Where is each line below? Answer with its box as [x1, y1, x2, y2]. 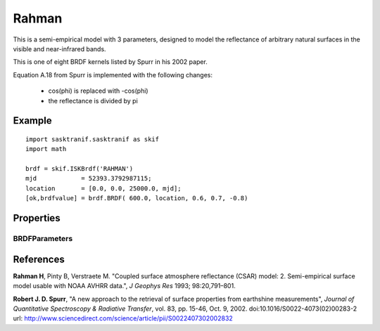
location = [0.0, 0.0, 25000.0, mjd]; [25, 184, 182, 193]
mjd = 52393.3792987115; [25, 174, 152, 183]
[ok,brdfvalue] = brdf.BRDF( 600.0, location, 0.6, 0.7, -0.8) [25, 194, 248, 202]
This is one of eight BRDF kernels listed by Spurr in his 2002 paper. [13, 58, 208, 66]
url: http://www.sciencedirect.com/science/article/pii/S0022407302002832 [13, 314, 234, 323]
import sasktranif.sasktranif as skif [25, 135, 160, 143]
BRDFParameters [13, 234, 73, 244]
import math [25, 145, 67, 153]
